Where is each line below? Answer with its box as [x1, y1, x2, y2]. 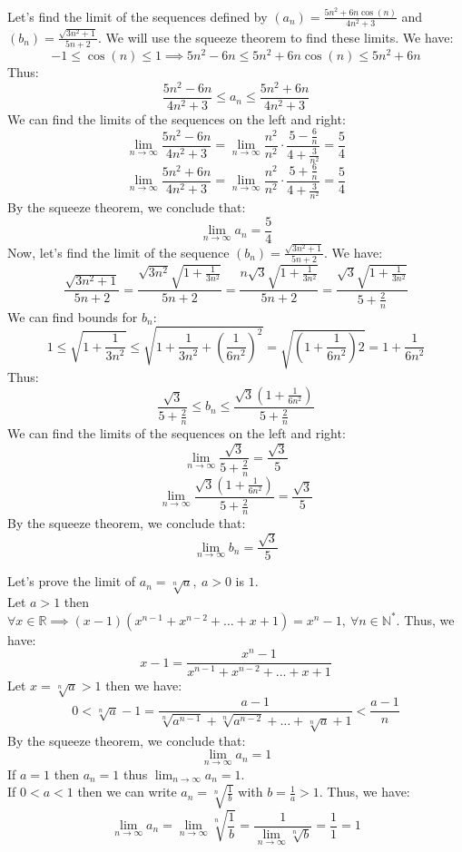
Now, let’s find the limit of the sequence [7, 242, 230, 261]
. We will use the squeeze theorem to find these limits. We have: [97, 27, 454, 46]
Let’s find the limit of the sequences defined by [7, 6, 268, 25]
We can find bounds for [7, 307, 138, 326]
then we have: [105, 675, 182, 694]
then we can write [77, 782, 177, 801]
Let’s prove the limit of [7, 572, 136, 591]
